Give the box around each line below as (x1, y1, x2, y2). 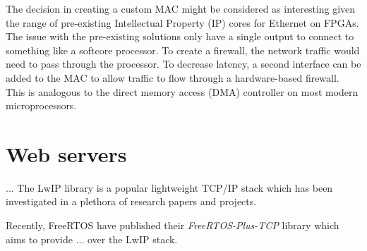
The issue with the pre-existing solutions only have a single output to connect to (6, 29, 354, 44)
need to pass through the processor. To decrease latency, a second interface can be (6, 56, 361, 71)
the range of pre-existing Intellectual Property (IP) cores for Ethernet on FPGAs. (6, 15, 359, 30)
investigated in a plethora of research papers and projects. (6, 194, 257, 209)
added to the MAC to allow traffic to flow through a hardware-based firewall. (6, 70, 339, 85)
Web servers (6, 139, 127, 168)
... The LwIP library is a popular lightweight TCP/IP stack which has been (6, 180, 333, 195)
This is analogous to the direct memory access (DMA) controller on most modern (6, 84, 359, 99)
